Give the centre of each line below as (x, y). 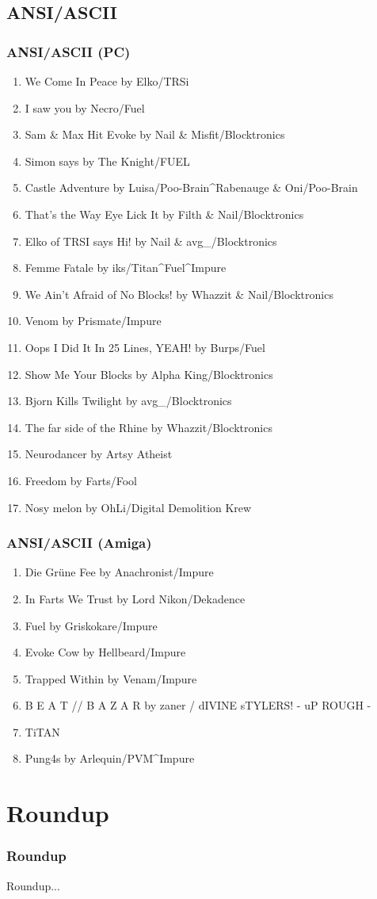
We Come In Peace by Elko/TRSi (107, 81)
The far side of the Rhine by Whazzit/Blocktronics (149, 427)
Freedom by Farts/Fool (81, 480)
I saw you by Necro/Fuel (85, 107)
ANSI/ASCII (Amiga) (79, 543)
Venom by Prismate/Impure (93, 321)
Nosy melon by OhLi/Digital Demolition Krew (138, 507)
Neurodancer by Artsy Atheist (99, 454)
